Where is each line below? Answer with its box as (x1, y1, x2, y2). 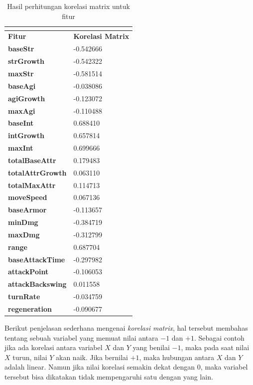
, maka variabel (200, 362, 248, 372)
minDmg (8, 217, 38, 227)
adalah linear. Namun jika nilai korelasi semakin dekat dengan (4, 362, 195, 372)
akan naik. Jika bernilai (56, 352, 128, 362)
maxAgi (8, 105, 35, 116)
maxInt (8, 143, 33, 153)
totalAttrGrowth (8, 167, 67, 178)
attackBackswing (8, 279, 67, 289)
